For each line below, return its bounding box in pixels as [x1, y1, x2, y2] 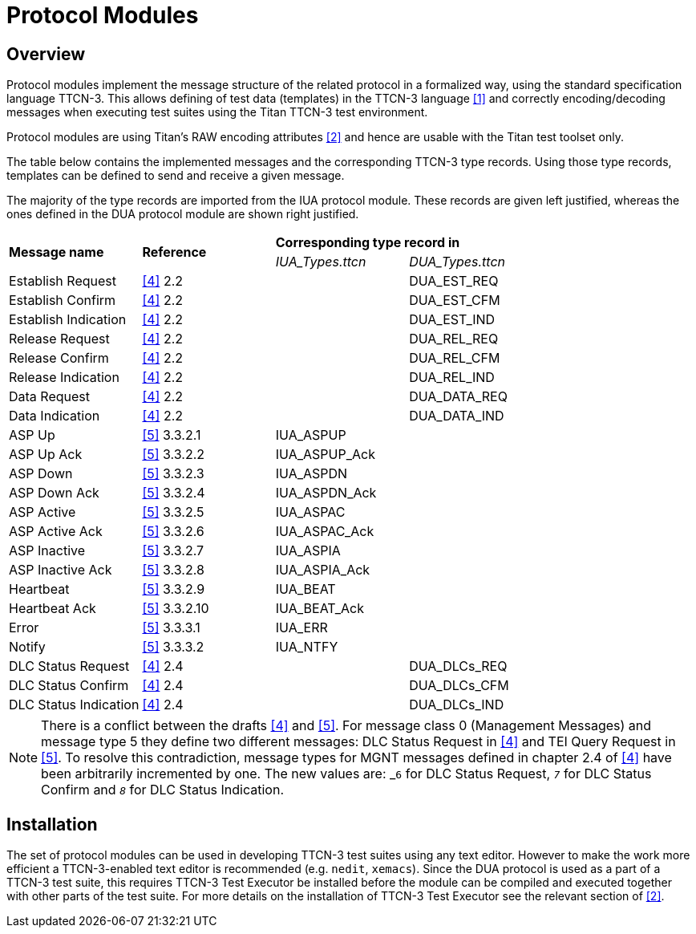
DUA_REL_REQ [409, 331, 499, 347]
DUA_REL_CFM [409, 350, 500, 367]
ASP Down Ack [9, 485, 99, 502]
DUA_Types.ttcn [409, 254, 506, 270]
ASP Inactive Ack [9, 562, 112, 579]
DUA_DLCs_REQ [409, 658, 508, 675]
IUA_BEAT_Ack [275, 600, 364, 617]
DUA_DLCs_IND [409, 696, 504, 713]
